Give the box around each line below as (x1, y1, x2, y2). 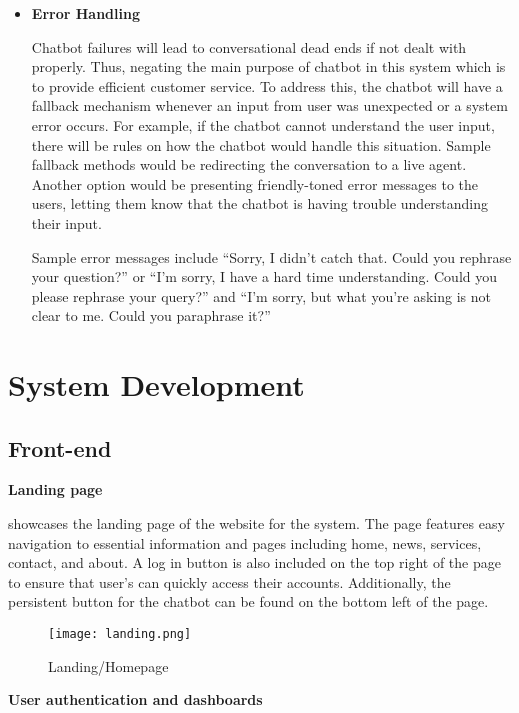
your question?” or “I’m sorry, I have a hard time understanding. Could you (31, 266, 498, 287)
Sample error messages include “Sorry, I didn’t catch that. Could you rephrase (31, 246, 512, 267)
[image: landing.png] (48, 627, 192, 642)
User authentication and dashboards (8, 689, 263, 710)
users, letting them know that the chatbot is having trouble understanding (31, 193, 489, 214)
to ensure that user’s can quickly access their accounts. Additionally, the (8, 571, 451, 592)
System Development (8, 364, 305, 405)
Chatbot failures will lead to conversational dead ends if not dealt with (31, 36, 467, 57)
